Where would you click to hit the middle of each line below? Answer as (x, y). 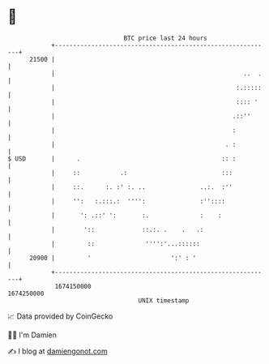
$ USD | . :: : (122, 158)
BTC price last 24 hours (165, 38)
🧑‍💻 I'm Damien (32, 335)
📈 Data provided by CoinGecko (60, 316)
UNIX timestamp (164, 300)
